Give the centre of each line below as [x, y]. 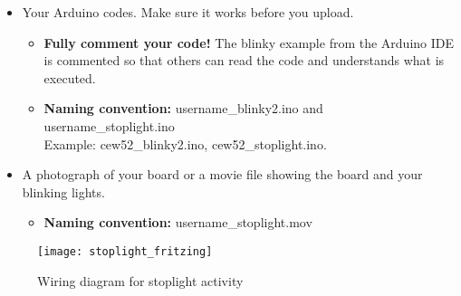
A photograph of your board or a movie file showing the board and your [222, 174]
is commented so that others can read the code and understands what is [244, 60]
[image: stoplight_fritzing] [125, 251]
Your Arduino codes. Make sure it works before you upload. [188, 12]
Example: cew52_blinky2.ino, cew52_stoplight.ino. [185, 143]
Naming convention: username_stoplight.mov [178, 222]
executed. [70, 77]
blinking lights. [63, 191]
